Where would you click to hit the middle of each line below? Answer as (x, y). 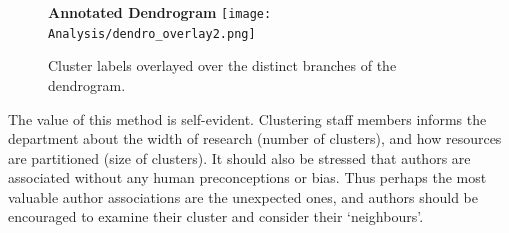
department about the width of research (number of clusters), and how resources (255, 138)
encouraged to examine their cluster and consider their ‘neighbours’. (216, 216)
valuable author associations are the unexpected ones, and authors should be (243, 196)
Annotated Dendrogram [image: (160, 12)
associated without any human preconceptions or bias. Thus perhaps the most (247, 177)
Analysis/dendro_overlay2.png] (152, 33)
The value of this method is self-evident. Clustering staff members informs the (247, 118)
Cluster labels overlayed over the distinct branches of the (222, 65)
